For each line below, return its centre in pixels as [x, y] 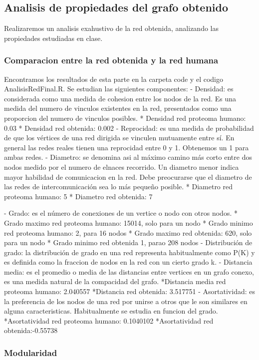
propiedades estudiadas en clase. [53, 38]
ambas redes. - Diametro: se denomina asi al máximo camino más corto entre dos [128, 157]
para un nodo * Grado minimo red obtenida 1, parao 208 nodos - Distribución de [128, 242]
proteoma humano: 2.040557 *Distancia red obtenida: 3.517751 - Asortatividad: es [130, 291]
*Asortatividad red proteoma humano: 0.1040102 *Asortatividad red [109, 320]
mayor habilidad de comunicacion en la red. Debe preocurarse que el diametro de [128, 177]
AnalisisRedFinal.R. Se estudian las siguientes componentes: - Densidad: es [119, 89]
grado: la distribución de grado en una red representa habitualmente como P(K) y [129, 252]
